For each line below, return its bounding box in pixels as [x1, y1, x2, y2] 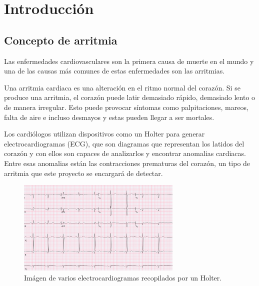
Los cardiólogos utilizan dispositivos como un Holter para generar [4, 128, 205, 139]
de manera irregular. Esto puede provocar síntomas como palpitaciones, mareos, [4, 101, 248, 112]
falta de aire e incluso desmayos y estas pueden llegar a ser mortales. [4, 111, 214, 122]
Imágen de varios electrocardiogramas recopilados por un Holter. [24, 272, 222, 282]
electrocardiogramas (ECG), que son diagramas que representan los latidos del [4, 138, 244, 148]
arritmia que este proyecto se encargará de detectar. [4, 167, 163, 178]
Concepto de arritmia [4, 32, 117, 47]
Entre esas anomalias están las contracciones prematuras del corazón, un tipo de [4, 157, 250, 168]
